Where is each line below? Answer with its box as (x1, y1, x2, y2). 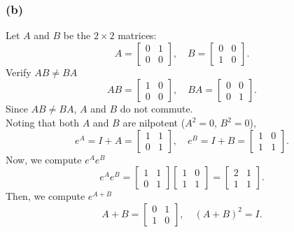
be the (63, 28, 91, 43)
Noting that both (6, 115, 80, 129)
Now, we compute (6, 152, 82, 166)
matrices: (118, 28, 157, 43)
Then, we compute (6, 189, 85, 203)
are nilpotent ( (122, 115, 185, 129)
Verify (6, 64, 31, 79)
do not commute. (120, 101, 193, 116)
